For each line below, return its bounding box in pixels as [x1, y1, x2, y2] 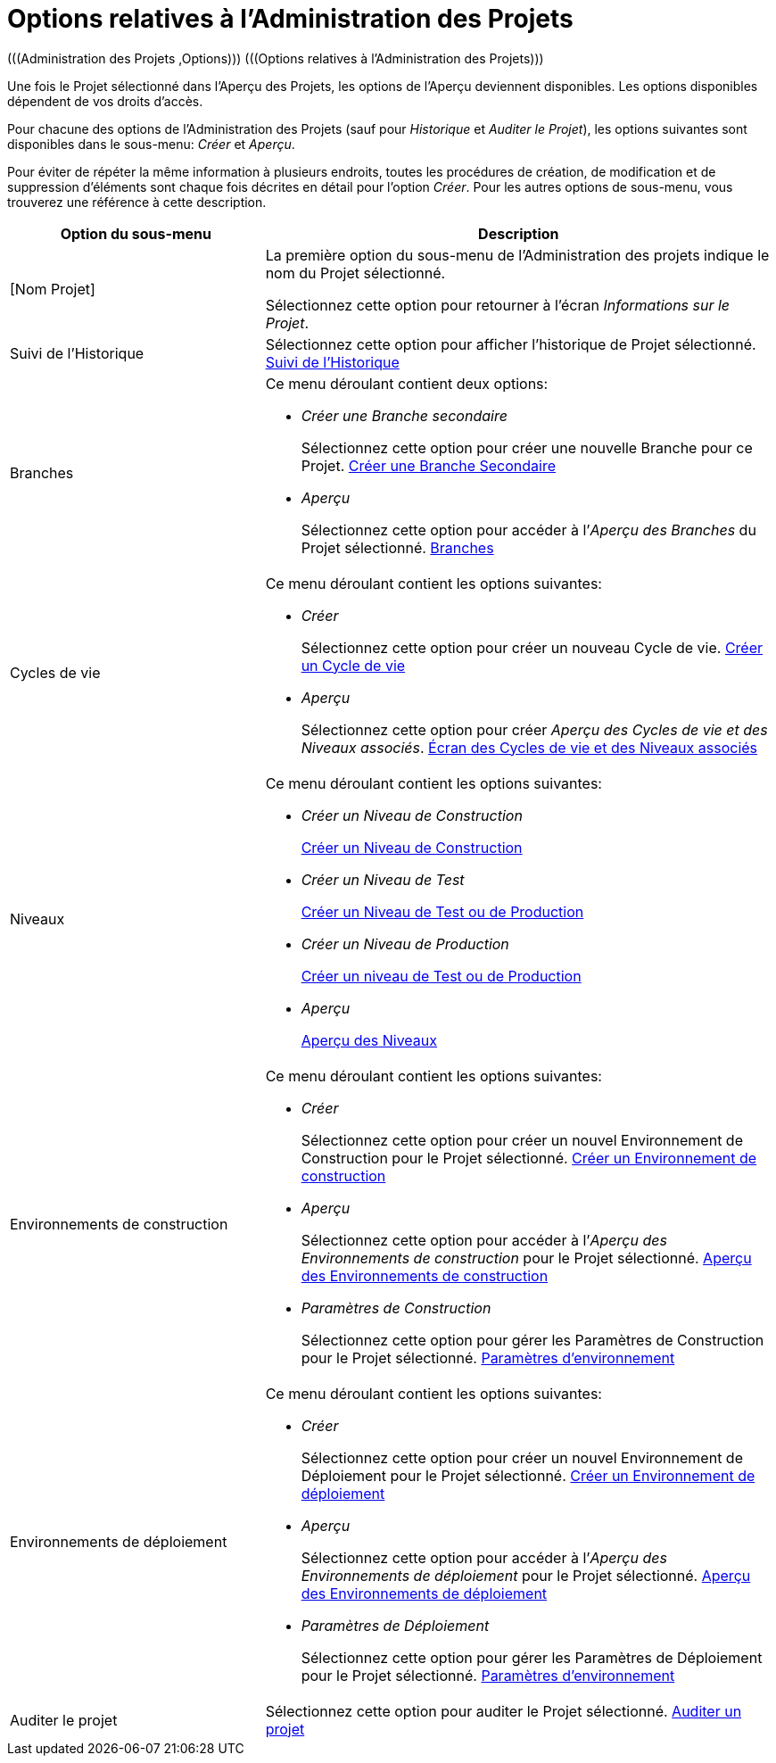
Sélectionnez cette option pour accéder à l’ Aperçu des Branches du [301, 520, 756, 539]
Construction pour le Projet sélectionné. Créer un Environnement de [301, 1148, 757, 1167]
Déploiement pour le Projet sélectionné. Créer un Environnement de [301, 1466, 755, 1485]
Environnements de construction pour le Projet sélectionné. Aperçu [301, 1248, 752, 1267]
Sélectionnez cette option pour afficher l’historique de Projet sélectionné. [265, 335, 756, 353]
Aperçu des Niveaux [301, 1030, 438, 1049]
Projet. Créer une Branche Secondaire [301, 456, 557, 475]
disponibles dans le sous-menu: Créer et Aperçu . [7, 136, 295, 152]
